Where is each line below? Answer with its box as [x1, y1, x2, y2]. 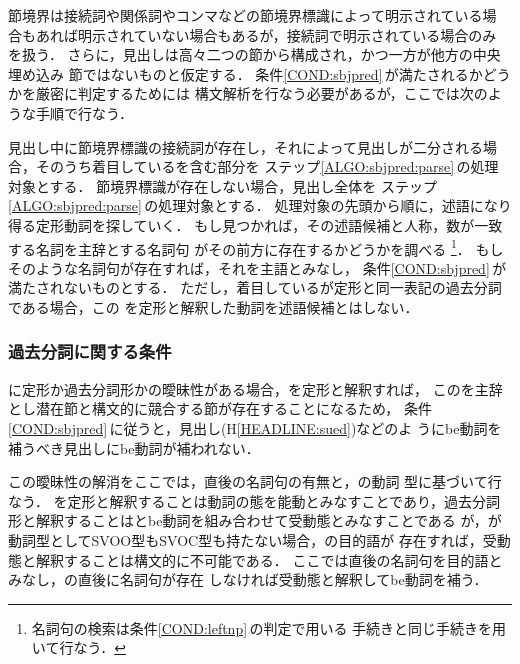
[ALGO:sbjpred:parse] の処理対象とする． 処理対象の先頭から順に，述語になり [8, 195, 512, 216]
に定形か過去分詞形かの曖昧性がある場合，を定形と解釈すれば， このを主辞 [8, 378, 503, 399]
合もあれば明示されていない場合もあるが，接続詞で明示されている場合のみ [8, 24, 497, 45]
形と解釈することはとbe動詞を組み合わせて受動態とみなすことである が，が [8, 510, 502, 531]
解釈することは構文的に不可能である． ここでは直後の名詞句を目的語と [35, 549, 503, 570]
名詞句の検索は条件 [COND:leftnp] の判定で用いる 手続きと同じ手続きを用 [31, 617, 507, 638]
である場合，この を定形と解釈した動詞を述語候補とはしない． [8, 296, 419, 317]
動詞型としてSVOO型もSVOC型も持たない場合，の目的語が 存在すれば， [8, 529, 483, 550]
